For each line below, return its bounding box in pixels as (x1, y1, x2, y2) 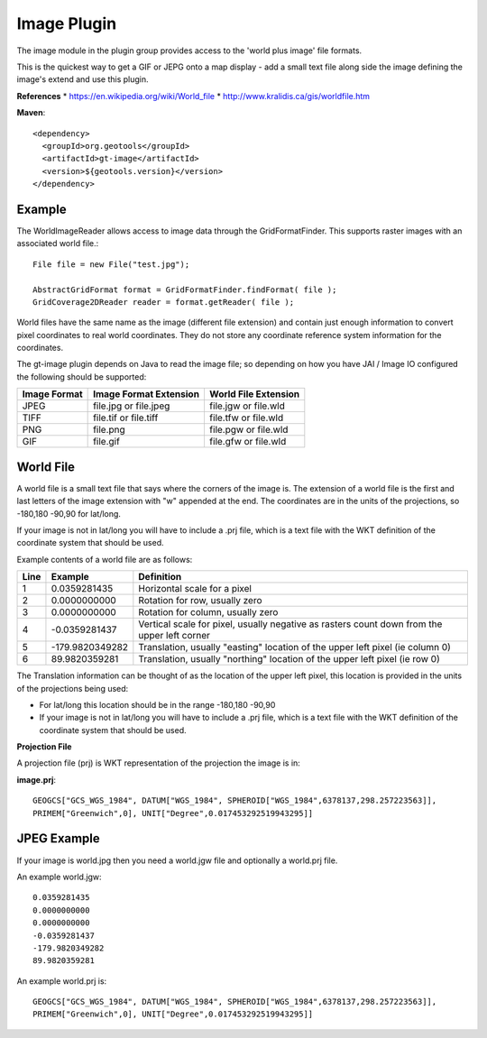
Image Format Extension (93, 388, 200, 400)
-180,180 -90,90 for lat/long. (16, 508, 122, 519)
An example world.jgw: (16, 871, 103, 882)
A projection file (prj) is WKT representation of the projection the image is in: (16, 758, 301, 768)
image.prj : (16, 774, 57, 785)
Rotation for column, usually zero (138, 606, 279, 619)
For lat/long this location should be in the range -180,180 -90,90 (39, 699, 276, 710)
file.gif (93, 436, 121, 448)
